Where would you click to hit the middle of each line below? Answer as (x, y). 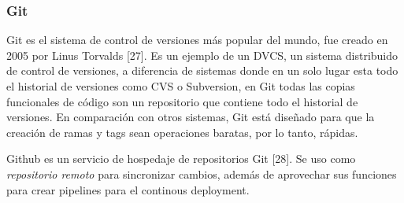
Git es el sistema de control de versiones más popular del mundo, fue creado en (197, 40)
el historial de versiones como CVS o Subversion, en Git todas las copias (181, 86)
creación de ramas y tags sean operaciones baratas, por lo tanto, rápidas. (182, 132)
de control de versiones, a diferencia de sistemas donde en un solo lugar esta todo (202, 70)
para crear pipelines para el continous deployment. (128, 189)
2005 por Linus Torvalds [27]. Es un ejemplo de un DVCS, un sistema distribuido (202, 55)
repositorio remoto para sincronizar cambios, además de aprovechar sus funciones (202, 173)
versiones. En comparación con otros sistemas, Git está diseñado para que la (191, 117)
